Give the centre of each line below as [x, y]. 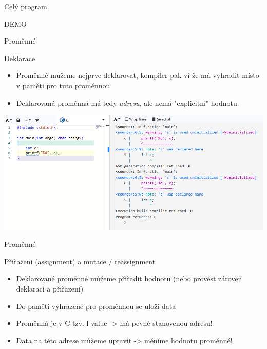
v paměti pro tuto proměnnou [63, 85]
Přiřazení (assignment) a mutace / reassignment [80, 261]
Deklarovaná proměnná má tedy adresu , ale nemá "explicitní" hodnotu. [128, 102]
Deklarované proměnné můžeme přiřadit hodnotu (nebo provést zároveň [129, 278]
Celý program [26, 6]
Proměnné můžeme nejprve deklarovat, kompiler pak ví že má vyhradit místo [138, 75]
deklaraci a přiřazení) [50, 288]
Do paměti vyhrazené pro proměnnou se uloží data [96, 306]
